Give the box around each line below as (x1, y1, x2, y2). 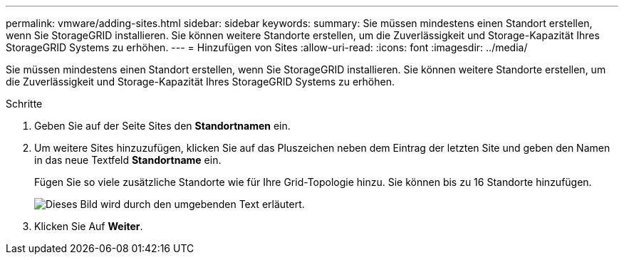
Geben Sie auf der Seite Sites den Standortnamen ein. (34, 120, 291, 132)
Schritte (6, 98, 43, 110)
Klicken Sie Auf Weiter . (34, 220, 143, 232)
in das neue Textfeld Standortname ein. (34, 154, 222, 166)
